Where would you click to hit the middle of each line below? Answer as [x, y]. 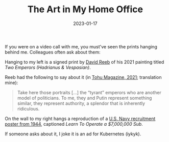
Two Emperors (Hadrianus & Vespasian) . [48, 67]
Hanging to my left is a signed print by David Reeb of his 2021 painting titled [84, 62]
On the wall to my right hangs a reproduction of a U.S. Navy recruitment [80, 119]
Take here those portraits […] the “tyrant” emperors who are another [89, 92]
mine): [11, 82]
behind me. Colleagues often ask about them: [53, 52]
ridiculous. [28, 108]
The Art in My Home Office [85, 9]
